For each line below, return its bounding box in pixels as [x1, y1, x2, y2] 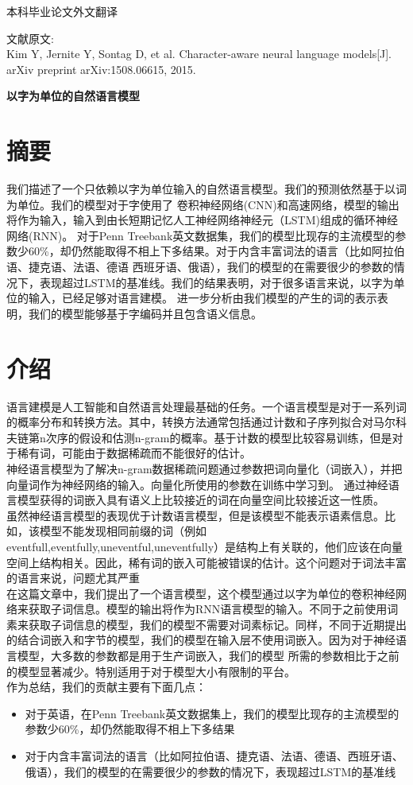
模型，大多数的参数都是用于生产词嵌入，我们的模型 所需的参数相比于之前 [17, 647, 399, 664]
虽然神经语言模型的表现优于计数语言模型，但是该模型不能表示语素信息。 [6, 507, 384, 523]
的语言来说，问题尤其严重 [6, 569, 140, 586]
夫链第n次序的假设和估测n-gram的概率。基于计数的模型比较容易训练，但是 [6, 429, 392, 445]
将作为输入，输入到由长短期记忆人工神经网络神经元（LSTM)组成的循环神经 [6, 212, 398, 228]
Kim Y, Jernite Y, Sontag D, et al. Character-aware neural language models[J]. [6, 45, 392, 62]
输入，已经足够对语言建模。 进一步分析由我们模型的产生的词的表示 [28, 290, 377, 306]
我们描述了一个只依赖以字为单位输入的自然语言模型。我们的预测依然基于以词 [6, 181, 407, 197]
